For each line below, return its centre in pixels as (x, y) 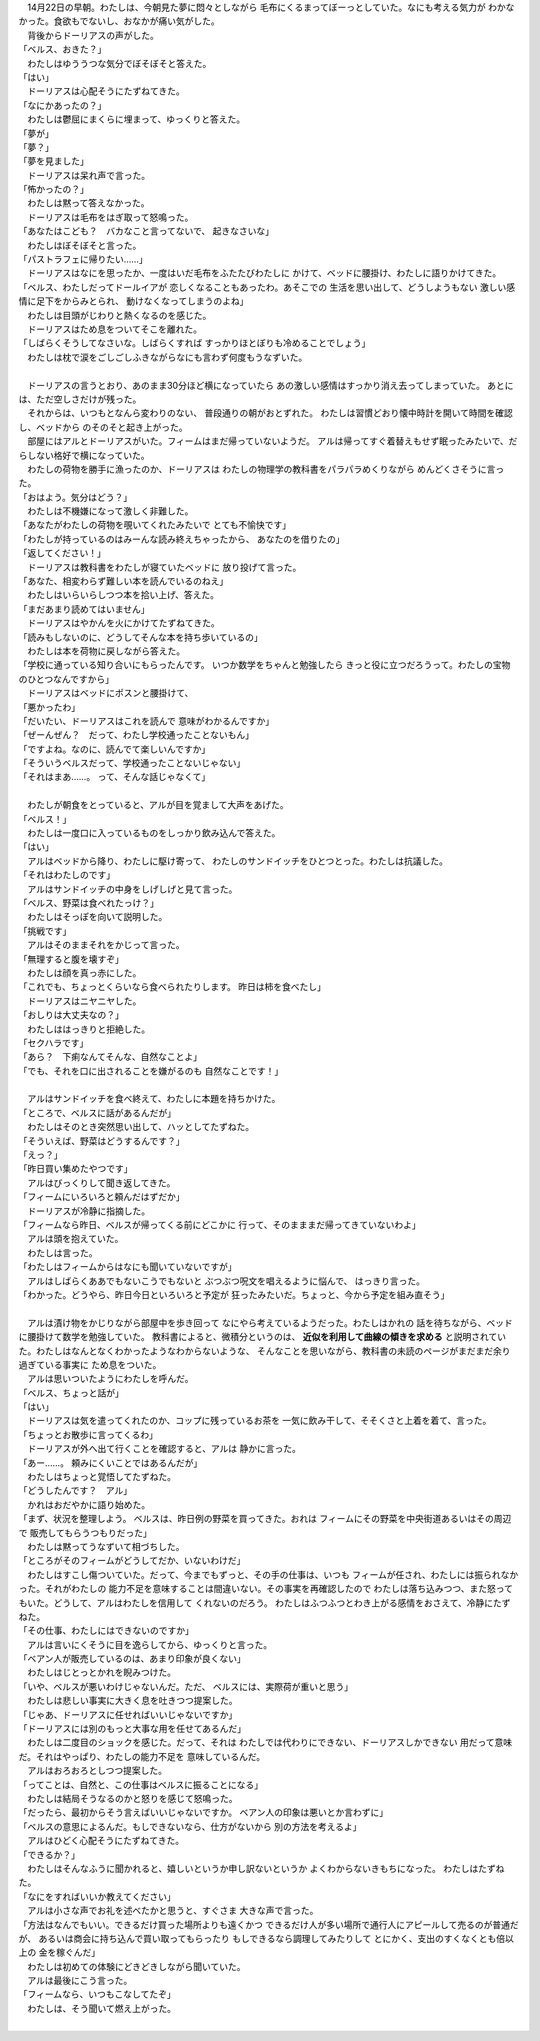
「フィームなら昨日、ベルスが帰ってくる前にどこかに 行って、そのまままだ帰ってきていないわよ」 (219, 1224)
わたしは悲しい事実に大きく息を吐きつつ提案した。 (132, 1701)
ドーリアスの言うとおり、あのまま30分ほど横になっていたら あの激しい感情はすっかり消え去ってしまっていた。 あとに (270, 385)
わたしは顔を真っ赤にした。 (84, 972)
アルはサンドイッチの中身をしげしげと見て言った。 (132, 889)
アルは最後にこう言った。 (79, 1981)
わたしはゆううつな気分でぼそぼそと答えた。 (119, 63)
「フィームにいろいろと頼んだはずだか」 (101, 1197)
